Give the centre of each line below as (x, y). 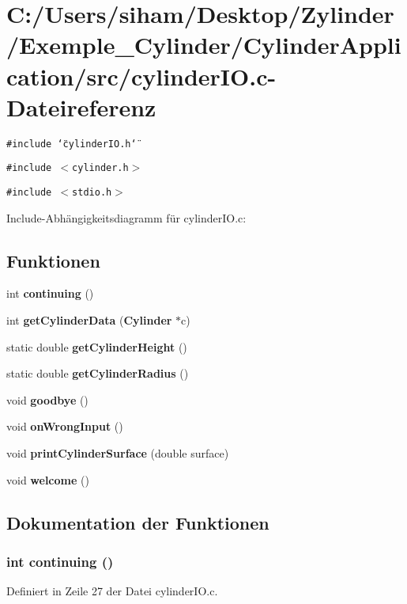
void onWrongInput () (65, 426)
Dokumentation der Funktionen (138, 522)
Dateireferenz (81, 106)
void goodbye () (47, 399)
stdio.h (92, 192)
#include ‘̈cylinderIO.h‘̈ (72, 144)
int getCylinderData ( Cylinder (89, 320)
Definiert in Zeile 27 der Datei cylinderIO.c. (112, 591)
